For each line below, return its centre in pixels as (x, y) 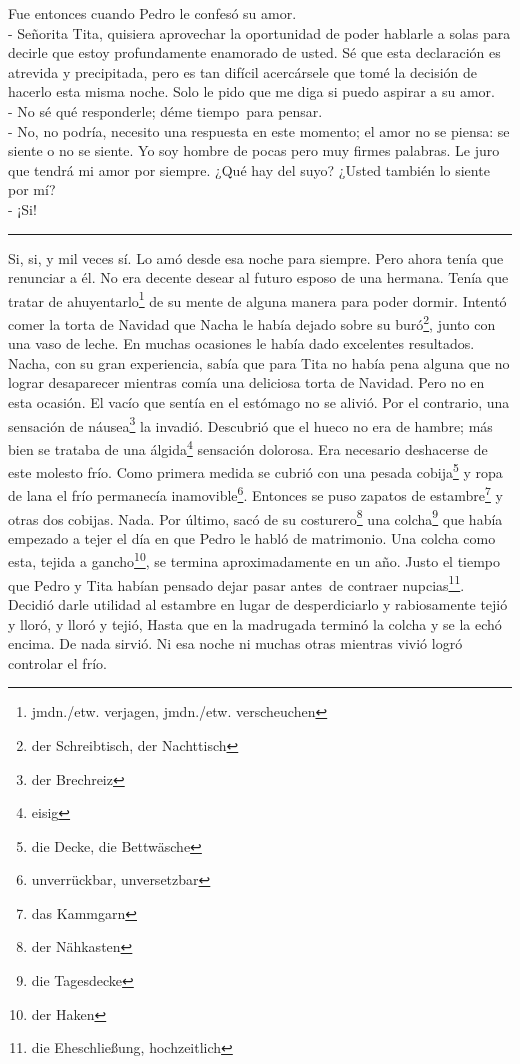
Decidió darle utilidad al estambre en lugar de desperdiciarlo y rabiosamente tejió (258, 603)
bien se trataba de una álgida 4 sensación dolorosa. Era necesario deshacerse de (248, 447)
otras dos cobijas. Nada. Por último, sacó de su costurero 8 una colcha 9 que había (255, 517)
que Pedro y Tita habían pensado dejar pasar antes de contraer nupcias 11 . (236, 583)
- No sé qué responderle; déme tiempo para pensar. (165, 110)
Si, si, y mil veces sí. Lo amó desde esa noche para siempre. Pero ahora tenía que (256, 257)
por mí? (32, 189)
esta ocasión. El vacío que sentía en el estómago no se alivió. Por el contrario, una (259, 402)
